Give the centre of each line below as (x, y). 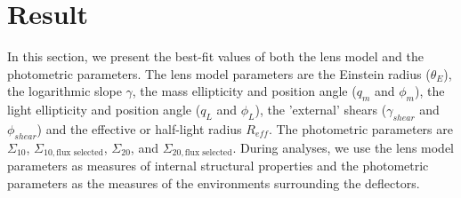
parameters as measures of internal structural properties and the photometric (218, 166)
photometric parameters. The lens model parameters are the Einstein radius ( (219, 73)
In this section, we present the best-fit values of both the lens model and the (215, 56)
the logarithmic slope (65, 91)
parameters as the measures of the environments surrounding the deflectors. (214, 182)
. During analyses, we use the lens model (344, 147)
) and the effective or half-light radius (139, 128)
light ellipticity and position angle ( (104, 110)
